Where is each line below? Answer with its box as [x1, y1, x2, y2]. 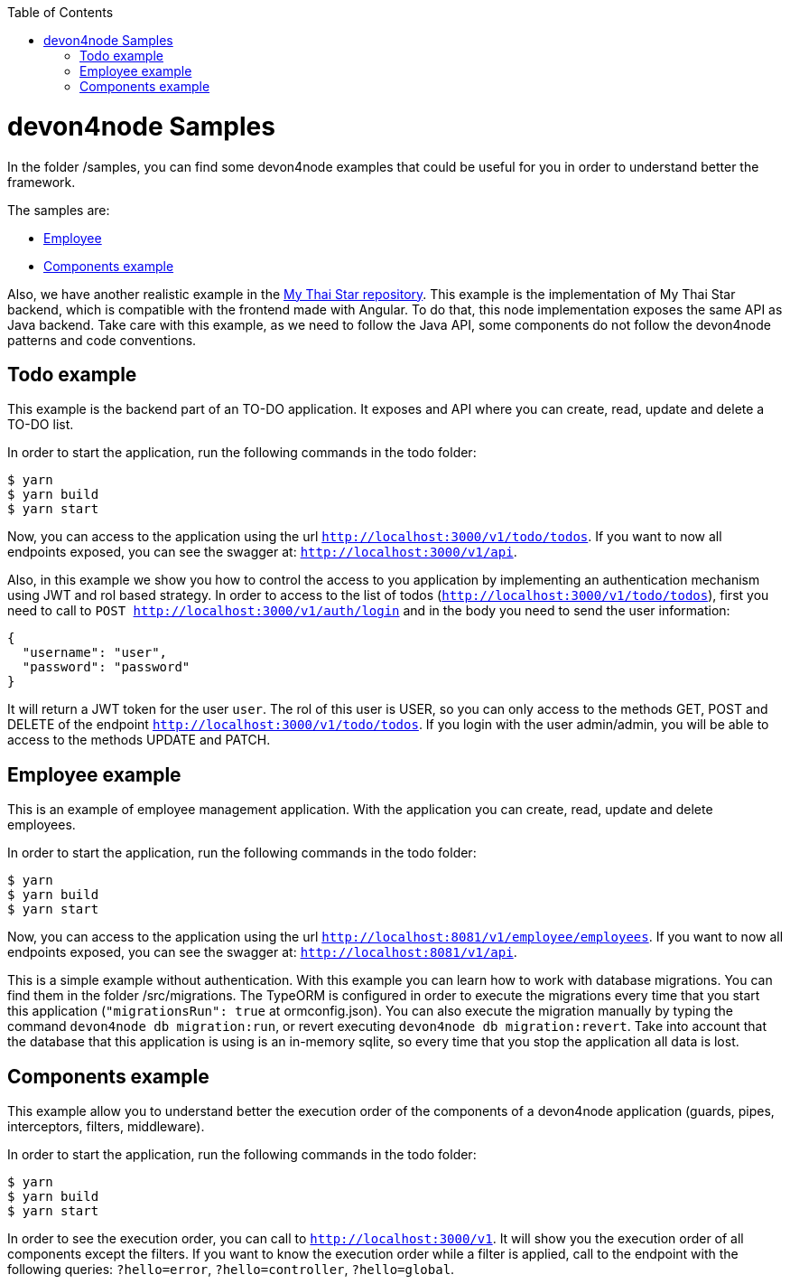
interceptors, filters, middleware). [7, 1119, 205, 1135]
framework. [7, 173, 76, 190]
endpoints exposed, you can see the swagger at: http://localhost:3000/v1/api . [7, 544, 517, 560]
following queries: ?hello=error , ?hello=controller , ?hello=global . [7, 1261, 455, 1278]
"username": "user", [22, 645, 168, 661]
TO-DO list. [7, 417, 74, 433]
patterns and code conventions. [7, 332, 197, 348]
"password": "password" [22, 660, 191, 675]
